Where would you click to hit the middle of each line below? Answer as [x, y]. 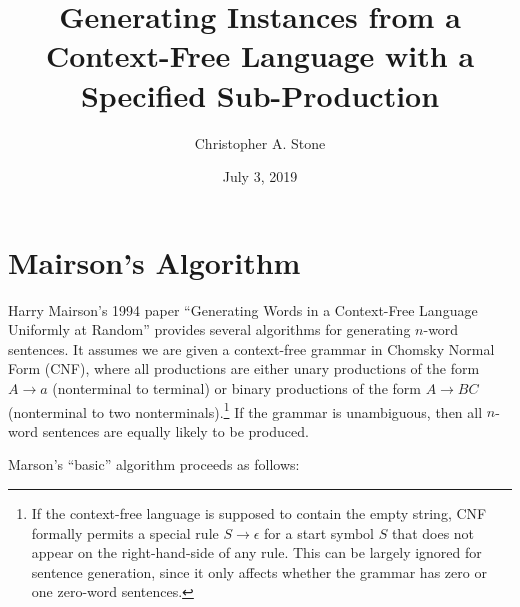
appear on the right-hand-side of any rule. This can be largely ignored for [256, 552]
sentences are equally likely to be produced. [175, 430]
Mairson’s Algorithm [154, 261]
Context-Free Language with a [260, 55]
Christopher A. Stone [260, 142]
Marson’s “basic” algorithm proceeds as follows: [154, 464]
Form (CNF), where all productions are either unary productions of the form [244, 368]
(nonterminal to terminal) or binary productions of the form [236, 388]
